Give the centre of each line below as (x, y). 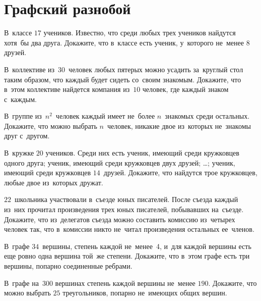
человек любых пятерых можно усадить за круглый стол (156, 69)
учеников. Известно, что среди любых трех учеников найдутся (140, 33)
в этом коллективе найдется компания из (67, 89)
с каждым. (20, 99)
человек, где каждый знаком (185, 89)
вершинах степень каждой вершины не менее (125, 283)
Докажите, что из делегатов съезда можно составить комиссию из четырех (120, 219)
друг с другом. (27, 136)
